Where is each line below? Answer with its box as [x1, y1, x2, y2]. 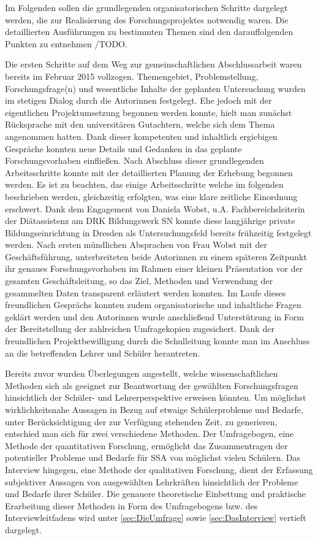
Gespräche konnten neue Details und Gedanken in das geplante [5, 142, 242, 155]
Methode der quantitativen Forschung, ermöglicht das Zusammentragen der [5, 439, 288, 452]
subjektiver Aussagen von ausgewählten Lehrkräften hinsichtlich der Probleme [5, 475, 298, 488]
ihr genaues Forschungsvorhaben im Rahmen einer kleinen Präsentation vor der [5, 262, 303, 275]
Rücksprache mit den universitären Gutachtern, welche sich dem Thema [5, 118, 275, 131]
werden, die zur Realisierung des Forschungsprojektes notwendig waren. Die [5, 13, 289, 26]
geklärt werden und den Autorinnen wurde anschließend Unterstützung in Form [5, 310, 304, 323]
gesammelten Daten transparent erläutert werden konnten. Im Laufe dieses [5, 286, 286, 299]
